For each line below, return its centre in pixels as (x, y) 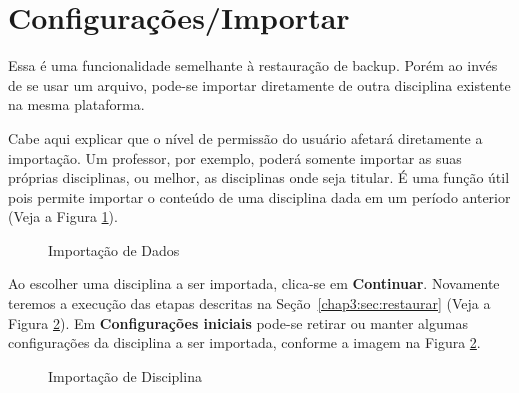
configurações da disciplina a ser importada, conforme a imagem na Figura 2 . (244, 342)
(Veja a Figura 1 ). (63, 216)
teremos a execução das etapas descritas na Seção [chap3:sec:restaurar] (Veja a (249, 303)
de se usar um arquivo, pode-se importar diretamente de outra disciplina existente (259, 84)
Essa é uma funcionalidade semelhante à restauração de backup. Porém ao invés (253, 65)
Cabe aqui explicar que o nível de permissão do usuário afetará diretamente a (245, 137)
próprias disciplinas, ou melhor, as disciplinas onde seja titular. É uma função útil (259, 177)
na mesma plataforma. (76, 104)
